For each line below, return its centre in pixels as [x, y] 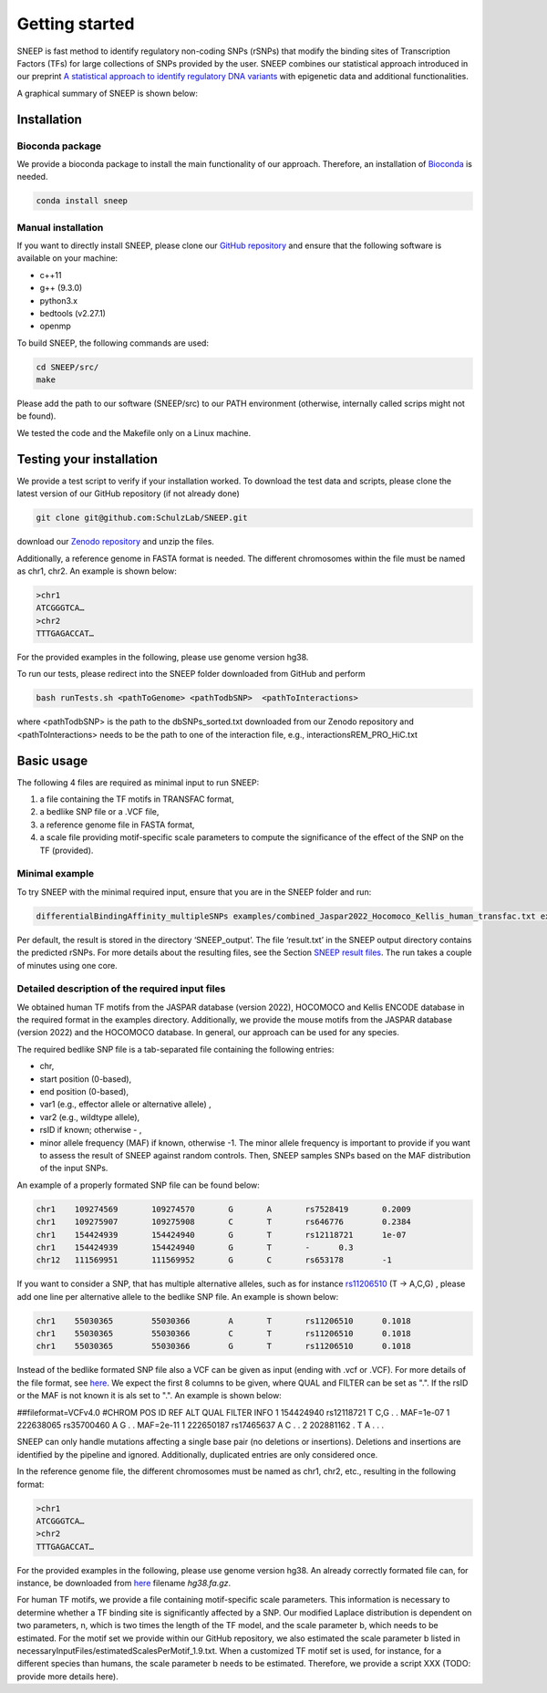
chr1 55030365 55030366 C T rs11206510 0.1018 [224, 1334]
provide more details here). [67, 1676]
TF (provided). [67, 850]
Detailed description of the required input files [121, 989]
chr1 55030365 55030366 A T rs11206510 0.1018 [224, 1321]
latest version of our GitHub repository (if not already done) [129, 493]
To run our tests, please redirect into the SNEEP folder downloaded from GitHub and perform [191, 674]
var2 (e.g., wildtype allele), [90, 1117]
